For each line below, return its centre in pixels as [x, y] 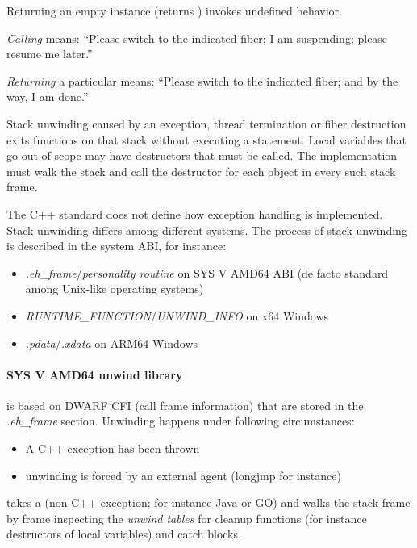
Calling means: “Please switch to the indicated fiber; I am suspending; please [197, 38]
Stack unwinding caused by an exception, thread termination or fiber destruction [206, 123]
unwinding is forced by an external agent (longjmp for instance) [183, 475]
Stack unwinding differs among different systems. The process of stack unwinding [207, 230]
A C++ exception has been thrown [113, 448]
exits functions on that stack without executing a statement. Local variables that [207, 139]
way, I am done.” [48, 96]
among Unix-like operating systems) [115, 289]
